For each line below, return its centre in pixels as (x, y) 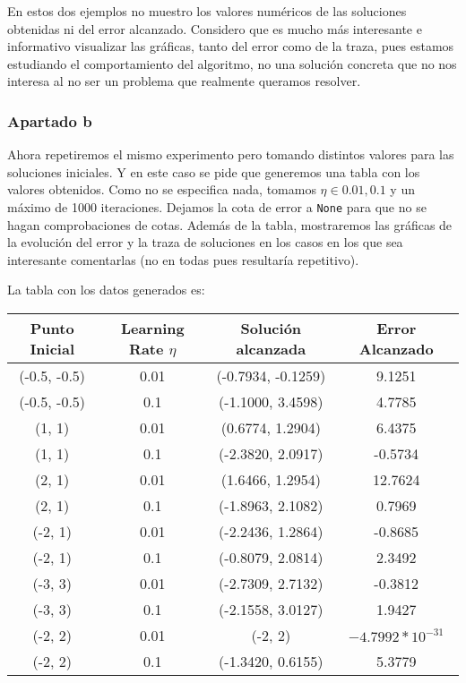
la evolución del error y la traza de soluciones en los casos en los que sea (205, 242)
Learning (152, 328)
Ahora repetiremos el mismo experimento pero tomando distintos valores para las (231, 154)
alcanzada (271, 349)
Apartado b (50, 120)
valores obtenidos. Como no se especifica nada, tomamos (162, 189)
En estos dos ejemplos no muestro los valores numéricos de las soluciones (207, 11)
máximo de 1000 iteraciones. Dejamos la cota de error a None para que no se (217, 206)
